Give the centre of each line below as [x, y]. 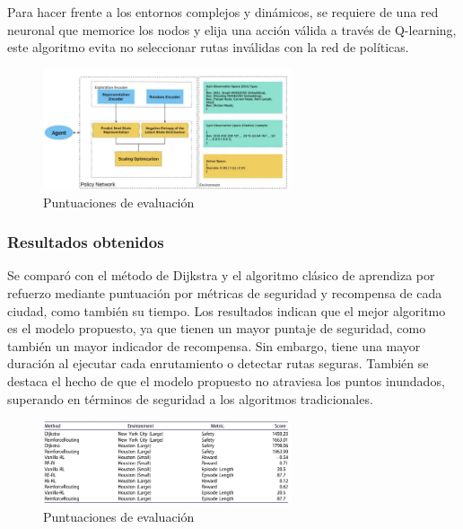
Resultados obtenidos [86, 242]
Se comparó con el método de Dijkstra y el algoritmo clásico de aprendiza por [221, 275]
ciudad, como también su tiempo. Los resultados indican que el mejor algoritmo [227, 310]
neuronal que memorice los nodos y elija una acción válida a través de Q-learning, [232, 29]
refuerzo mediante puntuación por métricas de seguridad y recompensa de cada [225, 293]
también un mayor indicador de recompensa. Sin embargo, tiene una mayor [214, 345]
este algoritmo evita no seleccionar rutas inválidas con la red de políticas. [208, 47]
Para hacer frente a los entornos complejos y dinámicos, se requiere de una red [223, 12]
